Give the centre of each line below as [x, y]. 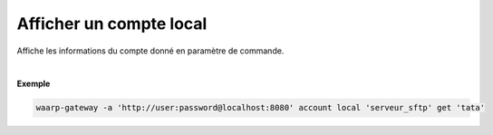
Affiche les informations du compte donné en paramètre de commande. [150, 51]
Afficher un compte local [112, 24]
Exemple [34, 84]
